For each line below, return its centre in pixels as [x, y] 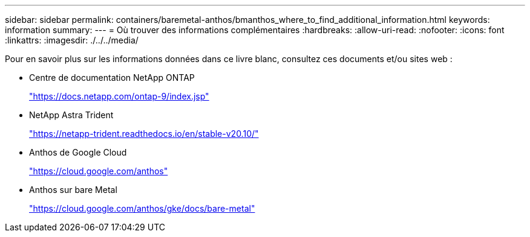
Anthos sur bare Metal [73, 190]
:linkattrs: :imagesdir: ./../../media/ [72, 40]
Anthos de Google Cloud [78, 152]
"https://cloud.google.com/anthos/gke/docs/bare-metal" [142, 208]
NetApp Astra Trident [71, 115]
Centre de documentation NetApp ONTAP [112, 77]
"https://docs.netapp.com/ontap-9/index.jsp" [119, 96]
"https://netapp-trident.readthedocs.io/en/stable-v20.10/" [144, 134]
